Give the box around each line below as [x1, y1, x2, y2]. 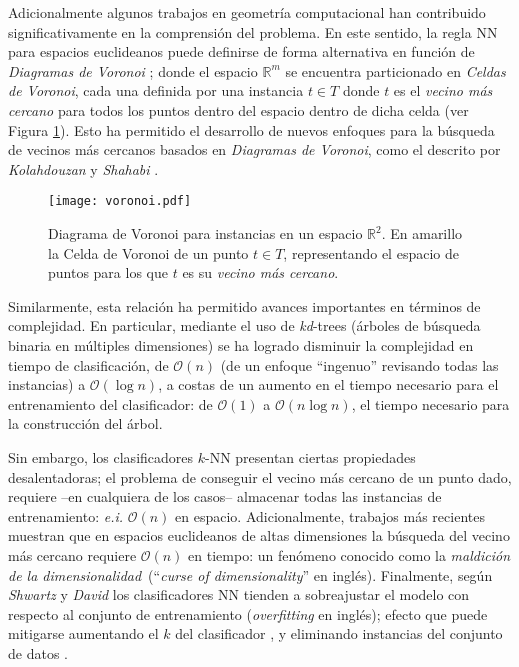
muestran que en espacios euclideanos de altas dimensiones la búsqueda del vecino [8, 525, 510, 546]
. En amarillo [381, 223, 463, 243]
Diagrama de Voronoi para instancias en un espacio [48, 223, 363, 243]
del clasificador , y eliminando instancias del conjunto [175, 623, 503, 644]
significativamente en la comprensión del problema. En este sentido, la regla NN [8, 21, 498, 42]
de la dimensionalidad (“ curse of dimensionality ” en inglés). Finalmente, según [8, 564, 493, 585]
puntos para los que [48, 262, 168, 283]
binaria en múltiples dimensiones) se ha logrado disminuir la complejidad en [8, 334, 474, 355]
